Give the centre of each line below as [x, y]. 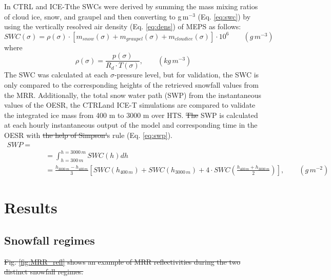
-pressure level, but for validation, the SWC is [187, 75]
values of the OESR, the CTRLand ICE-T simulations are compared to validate [130, 105]
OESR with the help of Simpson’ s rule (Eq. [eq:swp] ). [88, 135]
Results [31, 207]
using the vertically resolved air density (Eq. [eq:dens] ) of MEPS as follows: [123, 26]
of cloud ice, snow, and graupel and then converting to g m [96, 16]
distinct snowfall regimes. [44, 272]
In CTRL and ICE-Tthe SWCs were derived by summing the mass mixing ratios [131, 6]
